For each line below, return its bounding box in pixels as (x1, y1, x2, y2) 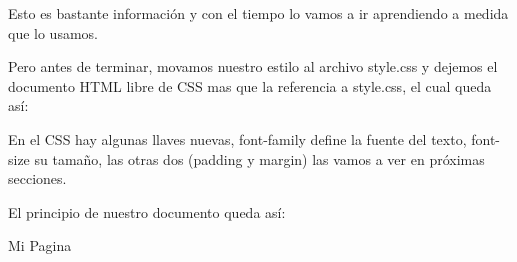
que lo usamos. (8, 22, 98, 43)
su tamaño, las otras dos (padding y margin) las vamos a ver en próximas (34, 148, 485, 169)
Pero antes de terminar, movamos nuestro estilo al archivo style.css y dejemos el (8, 56, 498, 77)
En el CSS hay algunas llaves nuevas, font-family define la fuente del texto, (8, 128, 467, 149)
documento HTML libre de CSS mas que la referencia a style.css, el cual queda (8, 75, 492, 96)
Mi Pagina (8, 235, 72, 256)
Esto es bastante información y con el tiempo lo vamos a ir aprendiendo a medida (8, 3, 509, 23)
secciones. (8, 168, 67, 189)
